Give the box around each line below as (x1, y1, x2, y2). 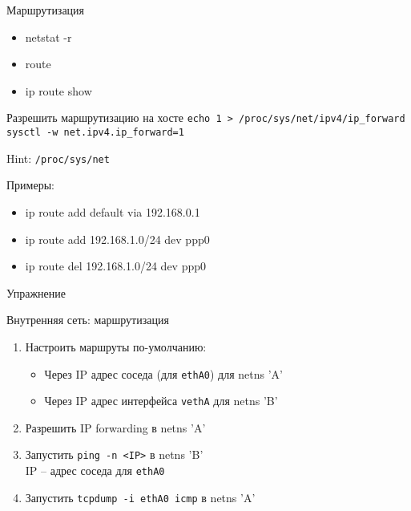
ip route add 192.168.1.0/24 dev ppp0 (25, 230, 210, 247)
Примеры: (6, 176, 54, 193)
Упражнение (6, 284, 66, 301)
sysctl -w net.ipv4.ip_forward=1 (6, 127, 184, 139)
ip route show (25, 82, 92, 99)
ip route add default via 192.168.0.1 (25, 203, 200, 220)
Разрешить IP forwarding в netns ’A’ (25, 419, 206, 436)
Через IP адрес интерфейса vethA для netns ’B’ (44, 392, 278, 409)
